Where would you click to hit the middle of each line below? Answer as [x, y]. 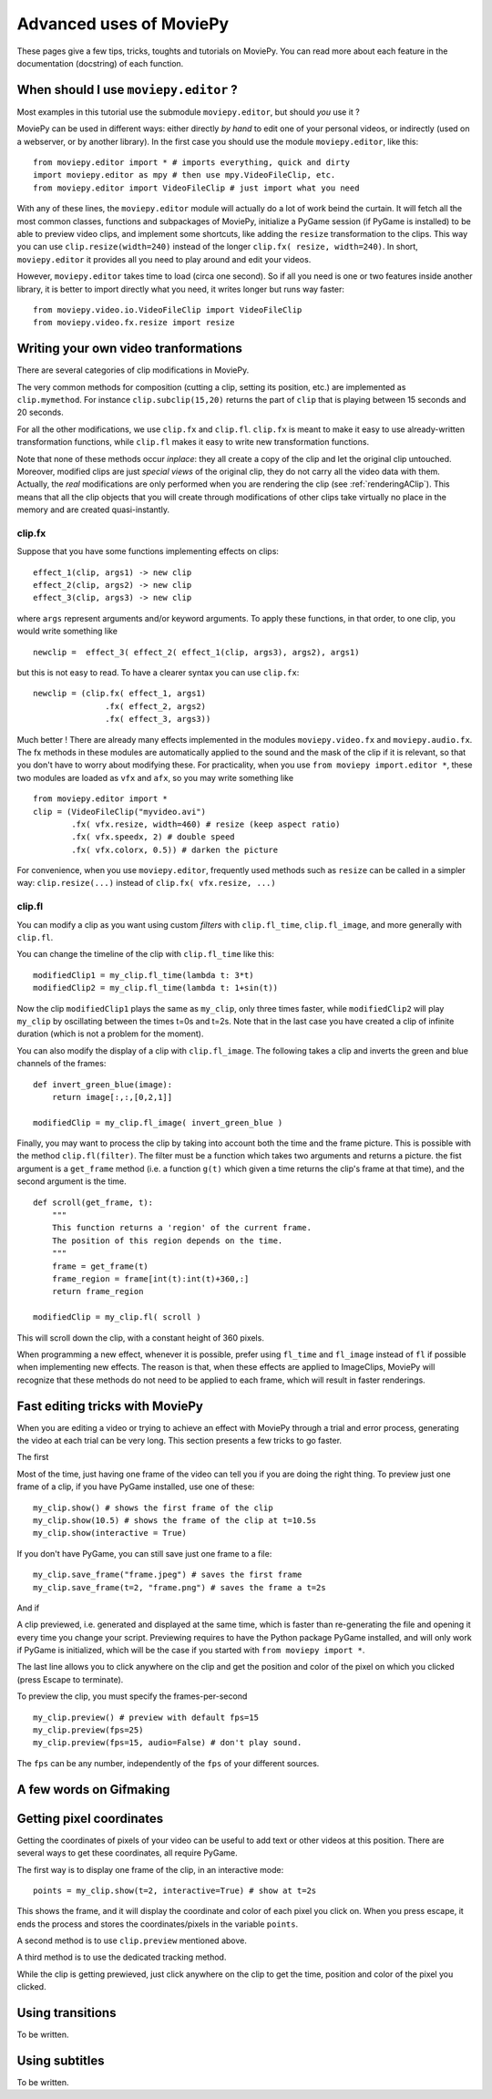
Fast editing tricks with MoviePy [110, 1406]
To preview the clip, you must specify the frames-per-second [132, 1696]
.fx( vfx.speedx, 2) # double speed [154, 837]
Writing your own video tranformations [130, 349]
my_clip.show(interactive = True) [110, 1533]
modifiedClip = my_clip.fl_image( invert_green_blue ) [158, 1122]
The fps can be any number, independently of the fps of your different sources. [168, 1763]
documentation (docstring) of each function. [100, 63]
